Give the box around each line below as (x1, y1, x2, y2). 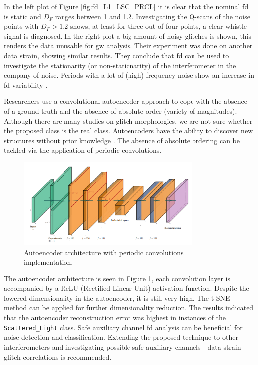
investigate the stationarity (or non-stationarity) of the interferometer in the (4, 60, 236, 70)
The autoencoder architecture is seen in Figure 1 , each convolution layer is (4, 273, 230, 283)
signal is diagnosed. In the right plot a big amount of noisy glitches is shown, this (4, 30, 252, 41)
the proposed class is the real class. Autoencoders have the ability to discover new (4, 125, 253, 136)
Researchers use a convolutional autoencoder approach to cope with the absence (4, 96, 247, 106)
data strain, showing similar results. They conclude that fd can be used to (4, 50, 229, 60)
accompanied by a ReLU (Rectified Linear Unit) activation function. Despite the (4, 283, 249, 293)
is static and (4, 11, 41, 21)
